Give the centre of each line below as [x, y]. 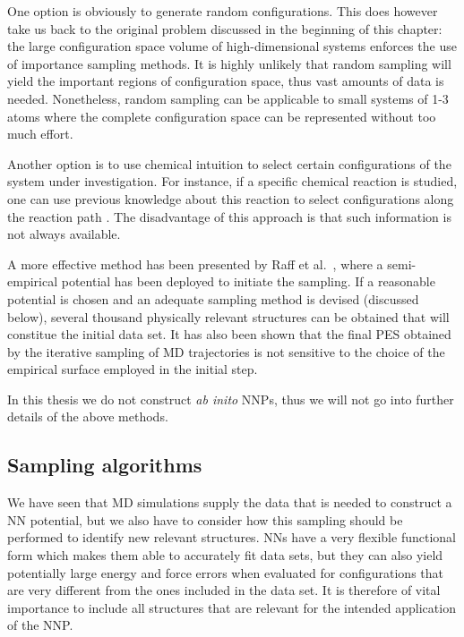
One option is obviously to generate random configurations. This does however [223, 11]
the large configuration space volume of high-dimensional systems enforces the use [232, 46]
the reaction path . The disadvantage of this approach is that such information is [229, 216]
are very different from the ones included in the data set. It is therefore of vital [224, 590]
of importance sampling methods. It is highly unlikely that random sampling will [229, 63]
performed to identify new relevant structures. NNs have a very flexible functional [232, 537]
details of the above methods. [88, 416]
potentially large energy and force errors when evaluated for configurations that [226, 572]
